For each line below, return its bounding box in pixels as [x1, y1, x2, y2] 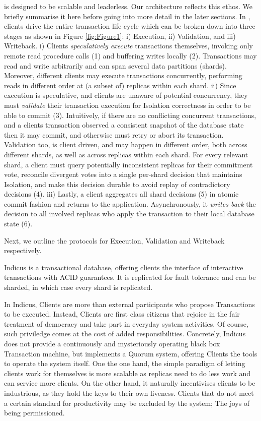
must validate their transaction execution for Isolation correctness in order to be [4, 99, 251, 110]
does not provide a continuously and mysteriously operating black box [4, 338, 220, 348]
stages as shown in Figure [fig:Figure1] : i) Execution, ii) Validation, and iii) [4, 30, 236, 41]
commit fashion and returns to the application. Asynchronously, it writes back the [4, 198, 256, 209]
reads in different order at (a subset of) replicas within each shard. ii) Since [4, 80, 236, 90]
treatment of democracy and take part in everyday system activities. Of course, [4, 318, 248, 329]
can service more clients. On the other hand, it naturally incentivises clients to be [4, 378, 255, 388]
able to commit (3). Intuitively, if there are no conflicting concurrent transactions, [4, 109, 256, 120]
